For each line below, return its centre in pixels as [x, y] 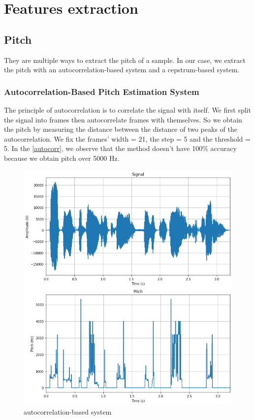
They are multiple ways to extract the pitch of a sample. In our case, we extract [125, 60]
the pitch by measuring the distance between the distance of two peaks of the [121, 129]
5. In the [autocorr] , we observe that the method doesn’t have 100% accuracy [120, 148]
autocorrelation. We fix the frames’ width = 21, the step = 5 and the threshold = [127, 138]
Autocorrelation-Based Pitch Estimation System [102, 91]
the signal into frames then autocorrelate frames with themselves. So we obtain [123, 119]
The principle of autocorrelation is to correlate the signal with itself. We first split [127, 109]
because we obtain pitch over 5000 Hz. [62, 158]
